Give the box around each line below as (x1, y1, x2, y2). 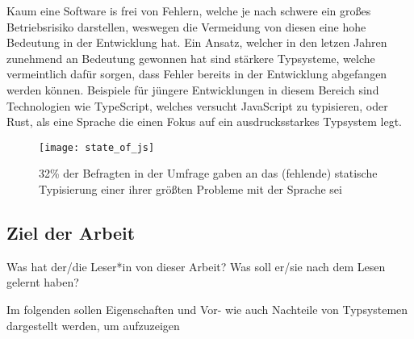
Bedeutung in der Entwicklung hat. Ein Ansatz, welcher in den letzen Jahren (6, 34, 387, 51)
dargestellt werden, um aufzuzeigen (6, 316, 180, 333)
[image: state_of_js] (39, 141, 155, 153)
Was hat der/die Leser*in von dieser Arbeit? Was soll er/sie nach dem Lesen (6, 257, 386, 274)
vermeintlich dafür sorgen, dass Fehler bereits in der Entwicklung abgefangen (6, 65, 387, 82)
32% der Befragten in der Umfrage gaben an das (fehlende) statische (39, 165, 378, 182)
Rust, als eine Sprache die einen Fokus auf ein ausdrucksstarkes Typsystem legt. (6, 113, 402, 130)
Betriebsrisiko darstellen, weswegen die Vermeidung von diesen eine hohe (6, 18, 366, 35)
